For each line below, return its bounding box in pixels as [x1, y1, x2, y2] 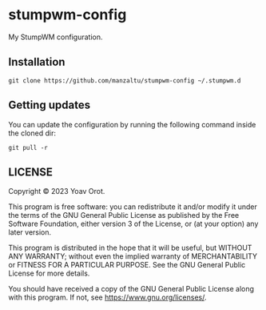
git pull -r [8, 143, 48, 151]
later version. [8, 227, 52, 237]
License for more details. [8, 268, 90, 278]
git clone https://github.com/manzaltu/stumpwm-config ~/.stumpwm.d [8, 76, 241, 85]
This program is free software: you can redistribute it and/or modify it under [8, 202, 257, 211]
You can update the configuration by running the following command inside [8, 119, 256, 129]
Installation [8, 55, 66, 69]
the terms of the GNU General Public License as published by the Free [8, 211, 240, 220]
